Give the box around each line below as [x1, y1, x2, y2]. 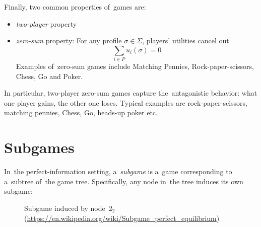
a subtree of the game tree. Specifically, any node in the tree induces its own [4, 176, 243, 186]
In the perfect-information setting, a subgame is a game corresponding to [4, 166, 232, 177]
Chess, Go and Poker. [16, 70, 83, 81]
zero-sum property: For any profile [16, 35, 122, 46]
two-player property [16, 18, 77, 29]
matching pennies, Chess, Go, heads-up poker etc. [4, 107, 158, 118]
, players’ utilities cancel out [142, 35, 229, 46]
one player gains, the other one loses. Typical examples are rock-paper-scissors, [4, 97, 248, 108]
